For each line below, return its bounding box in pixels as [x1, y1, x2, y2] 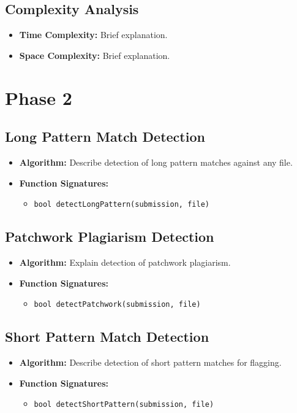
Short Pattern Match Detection [5, 327, 209, 346]
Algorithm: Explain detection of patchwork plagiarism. [19, 256, 231, 269]
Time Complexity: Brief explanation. [19, 28, 168, 41]
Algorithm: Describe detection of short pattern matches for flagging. [19, 356, 282, 369]
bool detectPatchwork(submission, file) [34, 300, 201, 309]
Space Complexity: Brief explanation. [19, 48, 170, 61]
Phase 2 [5, 85, 72, 110]
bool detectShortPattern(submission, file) [34, 400, 214, 409]
